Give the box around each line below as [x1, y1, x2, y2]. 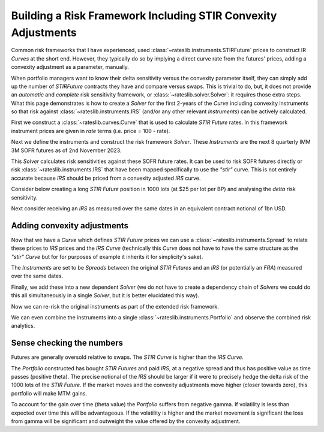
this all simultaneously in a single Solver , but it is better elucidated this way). [11, 292, 200, 299]
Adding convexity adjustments [11, 220, 129, 231]
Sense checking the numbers [11, 338, 123, 348]
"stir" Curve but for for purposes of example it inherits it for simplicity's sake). [11, 253, 203, 260]
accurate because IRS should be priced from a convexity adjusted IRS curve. [11, 174, 201, 182]
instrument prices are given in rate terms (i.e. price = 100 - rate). [11, 127, 170, 134]
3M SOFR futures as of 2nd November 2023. [11, 147, 122, 154]
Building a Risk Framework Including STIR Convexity [11, 9, 277, 22]
